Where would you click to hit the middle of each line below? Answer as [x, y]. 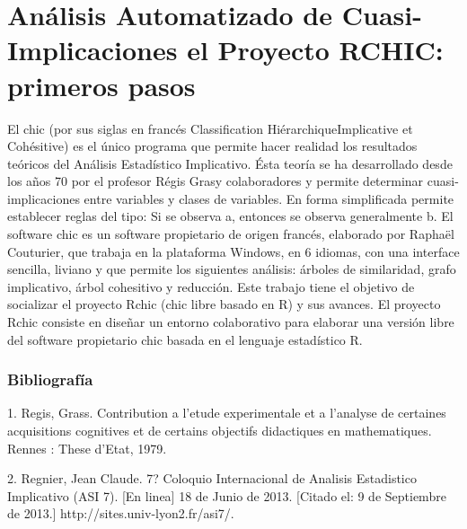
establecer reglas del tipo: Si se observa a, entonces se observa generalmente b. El [230, 216]
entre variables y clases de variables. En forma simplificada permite [269, 198]
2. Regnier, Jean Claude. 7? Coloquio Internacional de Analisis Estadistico [212, 478]
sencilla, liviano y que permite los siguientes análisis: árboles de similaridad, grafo [232, 269]
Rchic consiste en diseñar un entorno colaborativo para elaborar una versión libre [231, 322]
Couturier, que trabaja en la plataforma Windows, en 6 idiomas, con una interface [233, 251]
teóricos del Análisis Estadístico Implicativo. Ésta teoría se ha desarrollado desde [230, 163]
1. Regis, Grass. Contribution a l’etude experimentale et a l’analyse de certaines [227, 413]
